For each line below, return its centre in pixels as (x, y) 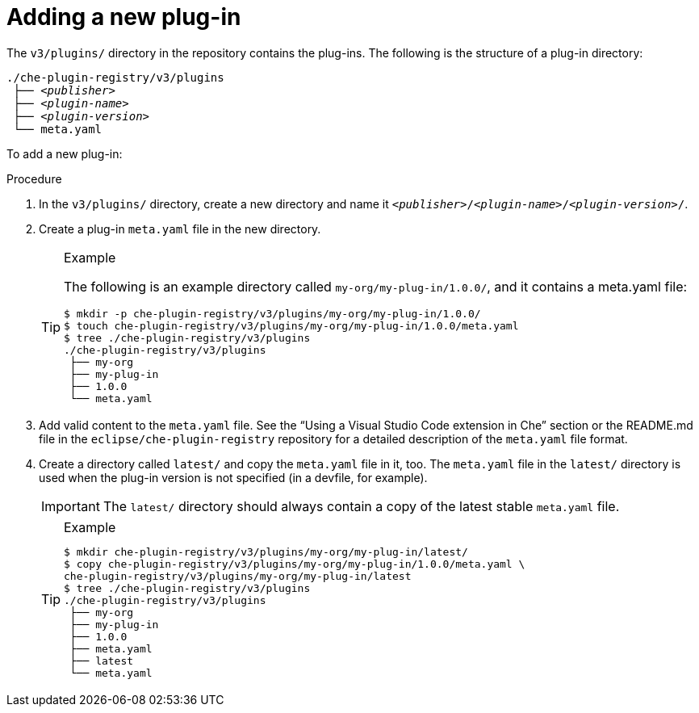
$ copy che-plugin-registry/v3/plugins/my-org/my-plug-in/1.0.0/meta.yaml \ (295, 564)
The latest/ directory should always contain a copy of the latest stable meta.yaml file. (361, 506)
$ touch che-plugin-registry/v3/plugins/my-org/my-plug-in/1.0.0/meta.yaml (291, 325)
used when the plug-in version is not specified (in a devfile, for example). (233, 477)
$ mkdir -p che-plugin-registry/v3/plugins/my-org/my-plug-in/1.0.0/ (272, 313)
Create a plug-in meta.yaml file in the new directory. (180, 229)
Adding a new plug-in (124, 17)
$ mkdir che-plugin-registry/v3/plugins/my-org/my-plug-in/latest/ (266, 552)
